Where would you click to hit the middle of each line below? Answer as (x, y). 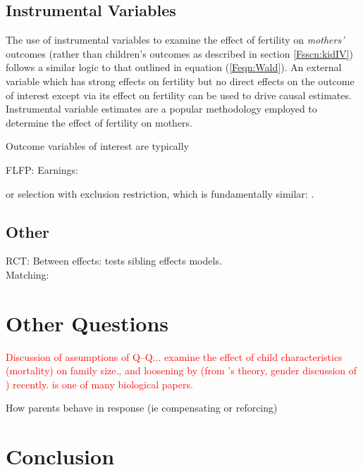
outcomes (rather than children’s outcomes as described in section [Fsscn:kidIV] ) (179, 53)
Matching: (27, 274)
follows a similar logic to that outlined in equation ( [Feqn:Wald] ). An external (174, 67)
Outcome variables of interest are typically (98, 146)
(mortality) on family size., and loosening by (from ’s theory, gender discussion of (181, 370)
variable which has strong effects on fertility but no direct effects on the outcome (180, 81)
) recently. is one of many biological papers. (99, 384)
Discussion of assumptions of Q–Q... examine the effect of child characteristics (174, 356)
